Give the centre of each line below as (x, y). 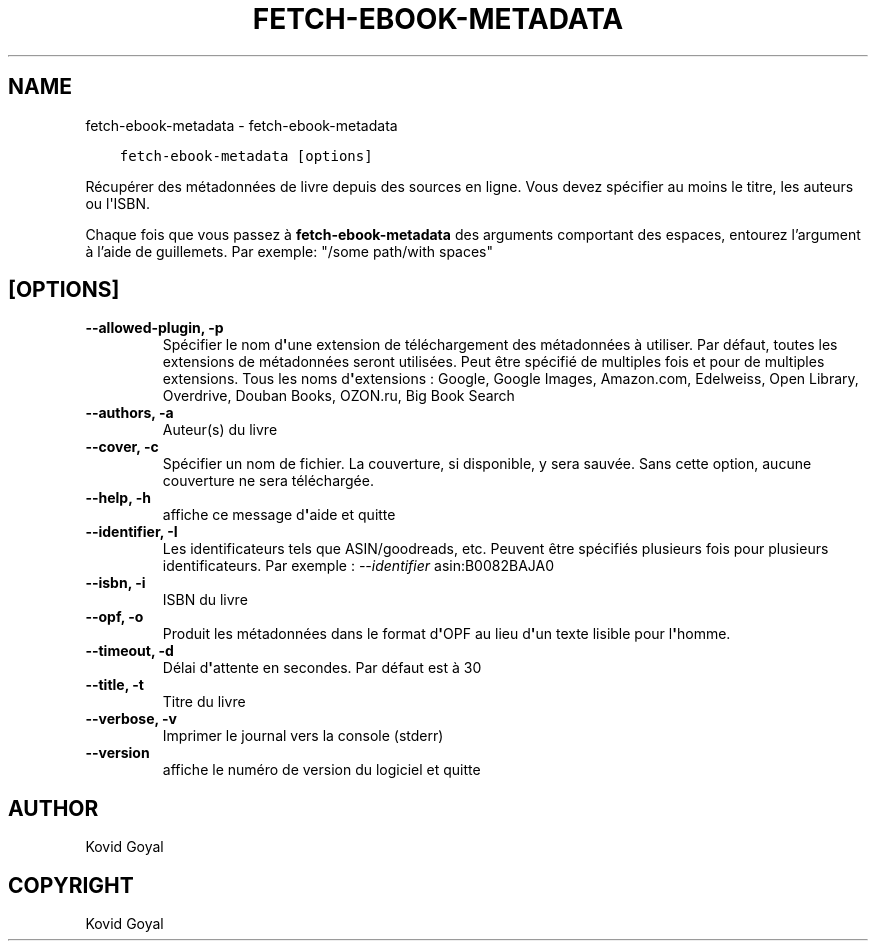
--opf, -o (114, 617)
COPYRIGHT (71, 885)
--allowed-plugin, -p (154, 328)
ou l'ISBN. (118, 203)
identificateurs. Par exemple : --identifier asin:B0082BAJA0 (358, 566)
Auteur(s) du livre (220, 430)
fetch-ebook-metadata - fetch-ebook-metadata (241, 125)
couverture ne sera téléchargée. (268, 481)
